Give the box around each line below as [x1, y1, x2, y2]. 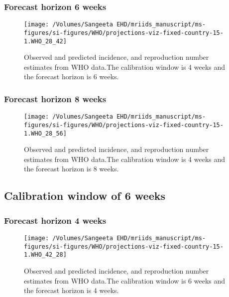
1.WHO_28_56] [24, 130, 67, 137]
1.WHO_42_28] [24, 251, 67, 259]
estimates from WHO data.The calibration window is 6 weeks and [24, 275, 226, 286]
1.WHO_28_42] [24, 37, 67, 45]
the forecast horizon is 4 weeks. [24, 285, 119, 296]
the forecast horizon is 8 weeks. [24, 163, 119, 174]
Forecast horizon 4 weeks [4, 214, 107, 226]
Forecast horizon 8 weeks [4, 92, 107, 105]
